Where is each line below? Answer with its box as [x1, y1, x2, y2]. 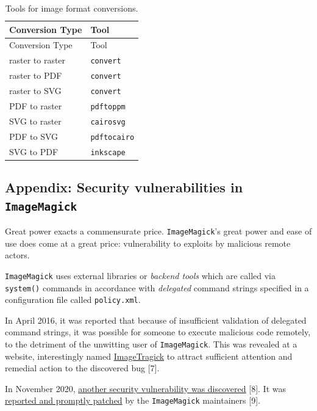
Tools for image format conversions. [5, 2, 138, 14]
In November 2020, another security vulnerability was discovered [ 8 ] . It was [5, 382, 286, 395]
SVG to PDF [9, 145, 59, 158]
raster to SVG [9, 84, 62, 97]
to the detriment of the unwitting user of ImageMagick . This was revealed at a [5, 338, 297, 351]
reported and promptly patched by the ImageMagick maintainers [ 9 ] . [5, 394, 260, 407]
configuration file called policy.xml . [5, 293, 141, 306]
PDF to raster [9, 100, 62, 112]
